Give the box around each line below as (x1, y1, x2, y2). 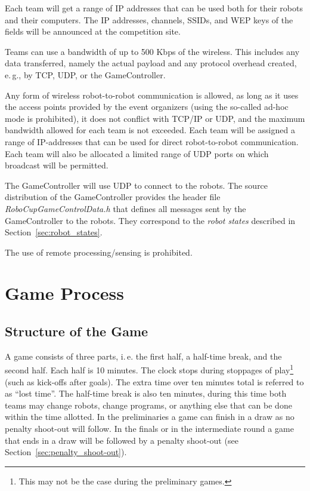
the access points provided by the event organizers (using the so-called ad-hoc (5, 100, 289, 113)
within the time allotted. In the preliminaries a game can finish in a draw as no (5, 410, 294, 423)
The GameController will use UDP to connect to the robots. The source (5, 179, 268, 191)
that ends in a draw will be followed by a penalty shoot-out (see (5, 434, 238, 446)
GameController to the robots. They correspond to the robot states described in (5, 214, 296, 226)
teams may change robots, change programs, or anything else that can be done (5, 398, 292, 411)
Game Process (5, 281, 125, 305)
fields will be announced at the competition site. (5, 25, 181, 38)
